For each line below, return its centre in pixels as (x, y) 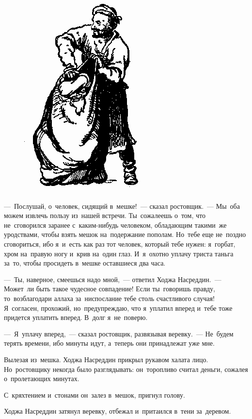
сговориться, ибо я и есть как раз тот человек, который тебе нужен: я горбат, (120, 243)
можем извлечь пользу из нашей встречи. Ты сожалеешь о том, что (105, 215)
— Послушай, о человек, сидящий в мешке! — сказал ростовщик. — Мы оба (122, 206)
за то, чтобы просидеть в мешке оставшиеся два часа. (85, 263)
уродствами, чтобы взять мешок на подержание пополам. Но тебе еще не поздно (125, 234)
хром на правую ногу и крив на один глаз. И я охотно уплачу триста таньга (119, 253)
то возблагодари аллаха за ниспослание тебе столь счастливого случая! (109, 298)
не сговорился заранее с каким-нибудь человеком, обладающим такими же (115, 225)
